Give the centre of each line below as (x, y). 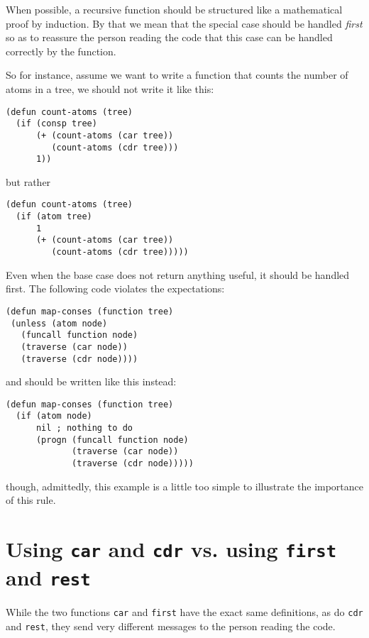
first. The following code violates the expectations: (115, 288)
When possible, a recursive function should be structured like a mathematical (174, 9)
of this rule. (31, 500)
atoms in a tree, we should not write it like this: (110, 88)
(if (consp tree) (56, 124)
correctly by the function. (61, 51)
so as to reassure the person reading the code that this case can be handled (169, 37)
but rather (28, 181)
